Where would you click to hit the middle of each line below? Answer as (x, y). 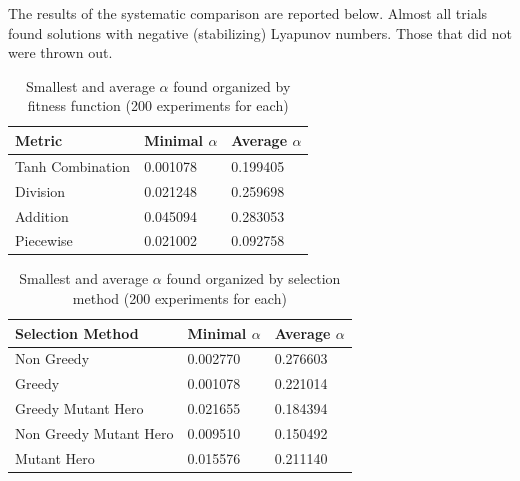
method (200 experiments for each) (179, 298)
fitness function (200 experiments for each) (158, 105)
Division (40, 190)
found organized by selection (253, 278)
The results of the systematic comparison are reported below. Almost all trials (248, 13)
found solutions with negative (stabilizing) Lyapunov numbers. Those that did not (260, 32)
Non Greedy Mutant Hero (94, 433)
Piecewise (44, 240)
